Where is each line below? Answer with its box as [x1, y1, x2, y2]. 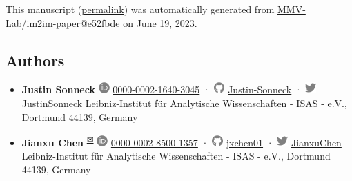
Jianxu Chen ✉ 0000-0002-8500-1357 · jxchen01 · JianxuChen [21, 133, 342, 149]
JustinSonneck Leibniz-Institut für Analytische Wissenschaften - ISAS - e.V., [21, 95, 347, 110]
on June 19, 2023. [123, 15, 197, 30]
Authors [6, 49, 65, 70]
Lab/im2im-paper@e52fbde [6, 15, 120, 30]
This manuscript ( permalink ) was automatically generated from [6, 2, 275, 16]
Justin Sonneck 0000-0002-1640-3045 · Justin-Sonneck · [21, 82, 302, 97]
